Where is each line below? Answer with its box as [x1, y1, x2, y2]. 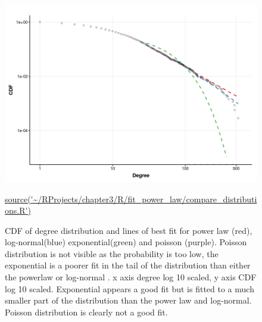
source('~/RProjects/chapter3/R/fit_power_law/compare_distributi [5, 192, 257, 205]
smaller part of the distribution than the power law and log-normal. [5, 294, 252, 307]
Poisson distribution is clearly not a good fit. [5, 305, 168, 318]
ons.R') [5, 204, 31, 217]
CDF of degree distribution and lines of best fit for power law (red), [5, 224, 252, 236]
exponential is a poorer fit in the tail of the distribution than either [5, 259, 251, 271]
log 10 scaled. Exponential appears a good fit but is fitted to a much [5, 282, 254, 295]
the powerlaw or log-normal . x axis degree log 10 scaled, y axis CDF [5, 271, 257, 283]
